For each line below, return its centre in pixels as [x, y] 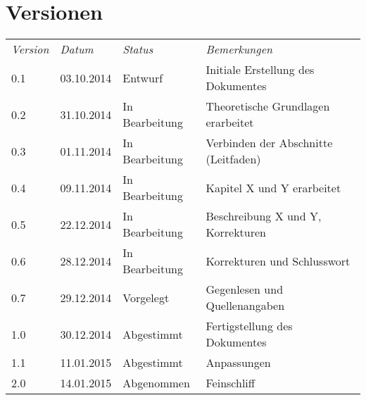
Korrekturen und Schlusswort [278, 261]
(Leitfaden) [233, 159]
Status [138, 49]
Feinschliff [231, 383]
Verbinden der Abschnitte [269, 143]
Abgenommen [156, 383]
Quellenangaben [245, 306]
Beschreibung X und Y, [264, 216]
